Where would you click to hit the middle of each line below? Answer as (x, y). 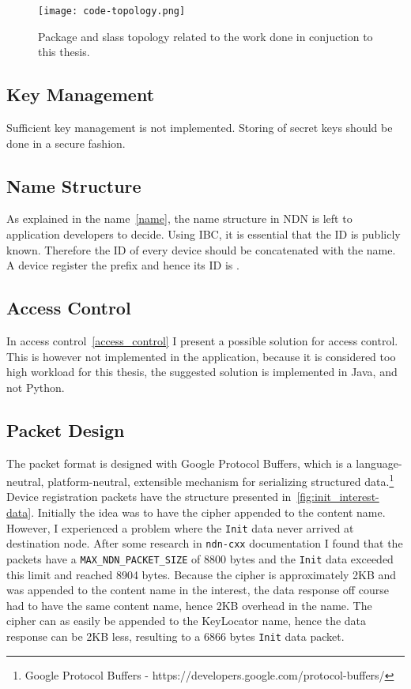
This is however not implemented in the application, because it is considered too (201, 356)
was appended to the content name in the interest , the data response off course (198, 590)
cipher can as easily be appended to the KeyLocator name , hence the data (187, 621)
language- (379, 463)
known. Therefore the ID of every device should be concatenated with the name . (201, 249)
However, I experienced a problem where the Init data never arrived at (180, 527)
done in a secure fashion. (66, 143)
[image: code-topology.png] (112, 11)
